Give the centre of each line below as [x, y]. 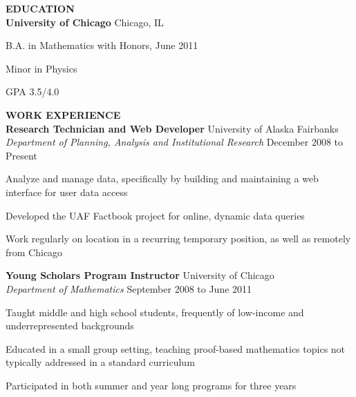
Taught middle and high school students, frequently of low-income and [155, 312]
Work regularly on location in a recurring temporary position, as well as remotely [178, 239]
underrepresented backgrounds [70, 326]
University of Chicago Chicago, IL [85, 22]
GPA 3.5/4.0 [32, 91]
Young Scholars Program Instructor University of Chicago [140, 275]
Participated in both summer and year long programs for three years [151, 385]
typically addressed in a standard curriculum [100, 362]
